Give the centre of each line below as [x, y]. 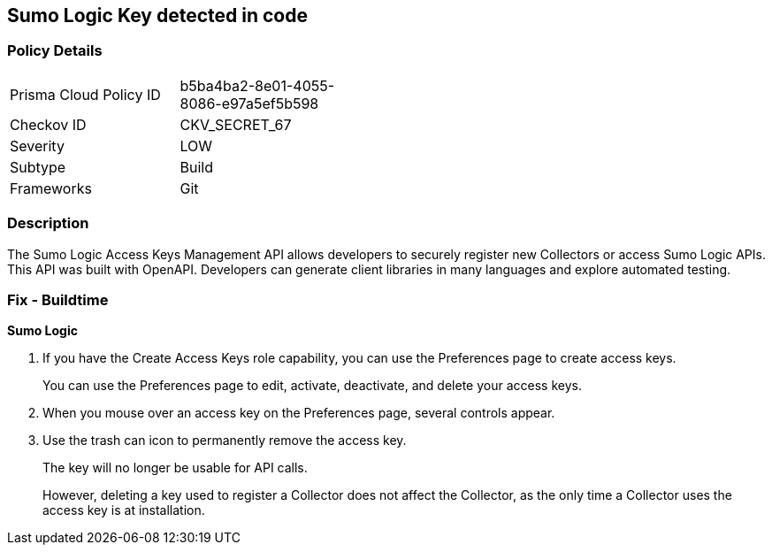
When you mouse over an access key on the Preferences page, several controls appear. [299, 413]
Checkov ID [48, 124]
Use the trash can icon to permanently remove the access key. [225, 441]
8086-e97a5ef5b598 [249, 103]
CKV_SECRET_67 [236, 124]
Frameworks [51, 188]
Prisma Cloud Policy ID [85, 94]
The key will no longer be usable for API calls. [175, 468]
